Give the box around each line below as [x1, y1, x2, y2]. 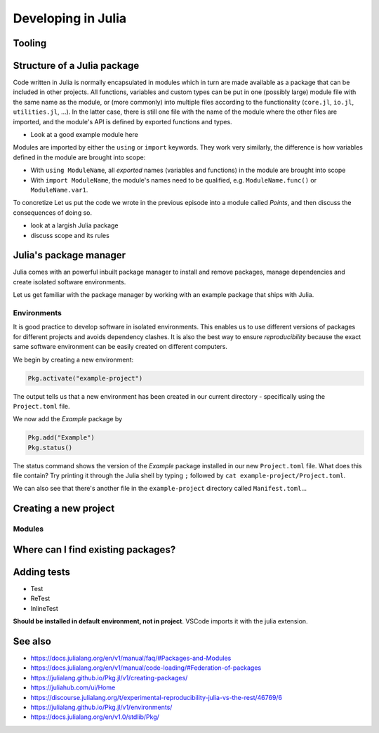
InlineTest [30, 604, 59, 612]
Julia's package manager [13, 249, 126, 261]
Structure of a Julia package [13, 60, 140, 72]
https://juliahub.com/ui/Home [30, 683, 116, 692]
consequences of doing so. [13, 208, 93, 217]
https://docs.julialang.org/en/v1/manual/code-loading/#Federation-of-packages [30, 663, 262, 672]
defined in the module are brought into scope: [13, 153, 146, 161]
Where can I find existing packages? [13, 543, 176, 555]
